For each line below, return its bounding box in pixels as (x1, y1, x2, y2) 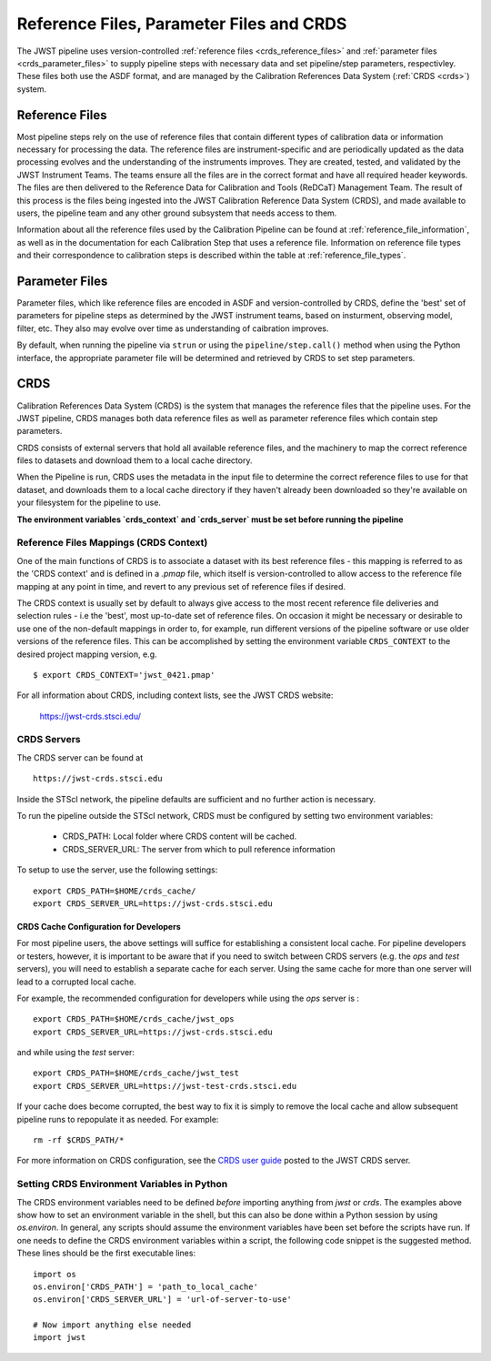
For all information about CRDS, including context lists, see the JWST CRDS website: (16, 690, 334, 701)
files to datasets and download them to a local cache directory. (16, 455, 253, 466)
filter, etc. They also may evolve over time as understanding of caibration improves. (16, 323, 329, 334)
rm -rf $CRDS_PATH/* (33, 1135, 125, 1145)
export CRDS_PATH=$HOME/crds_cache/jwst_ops (33, 1014, 235, 1024)
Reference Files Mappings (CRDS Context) (16, 537, 208, 549)
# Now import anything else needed (33, 1320, 192, 1330)
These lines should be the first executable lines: (16, 1247, 195, 1259)
